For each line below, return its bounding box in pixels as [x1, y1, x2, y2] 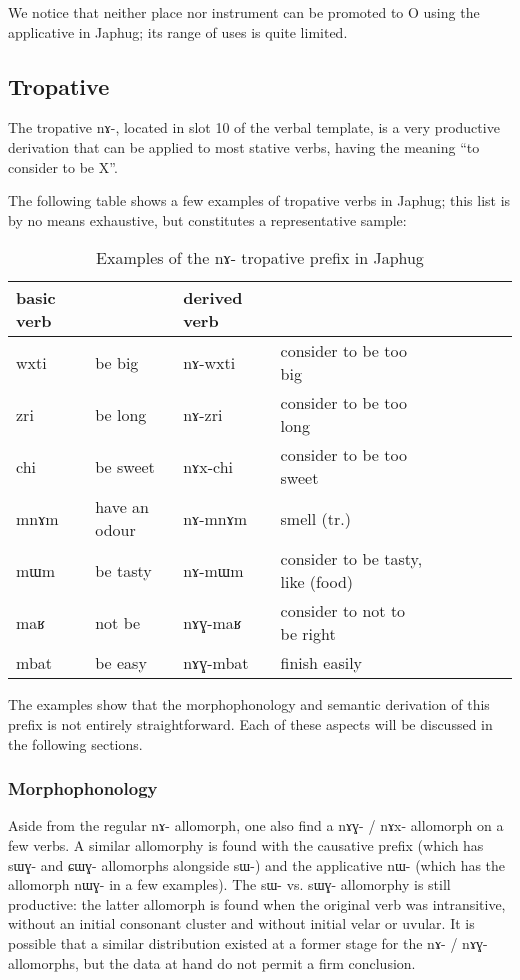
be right [280, 622, 336, 646]
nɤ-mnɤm [183, 506, 248, 530]
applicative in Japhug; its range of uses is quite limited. [8, 21, 348, 42]
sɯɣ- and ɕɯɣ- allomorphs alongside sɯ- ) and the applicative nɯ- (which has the [8, 854, 506, 875]
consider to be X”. [8, 156, 118, 177]
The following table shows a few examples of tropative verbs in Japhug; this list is [8, 190, 511, 211]
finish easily [280, 651, 363, 675]
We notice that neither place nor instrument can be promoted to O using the [8, 2, 480, 22]
